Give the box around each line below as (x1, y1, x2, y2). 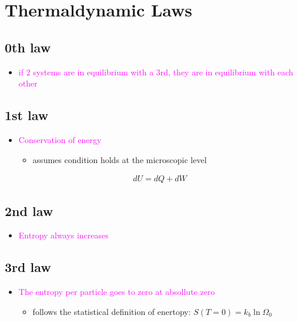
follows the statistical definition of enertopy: (32, 305, 191, 317)
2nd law (5, 201, 53, 220)
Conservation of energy (18, 133, 102, 145)
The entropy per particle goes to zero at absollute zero (18, 286, 215, 298)
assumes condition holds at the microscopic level (32, 153, 207, 165)
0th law (5, 38, 51, 56)
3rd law (5, 258, 51, 276)
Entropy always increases (18, 229, 109, 241)
